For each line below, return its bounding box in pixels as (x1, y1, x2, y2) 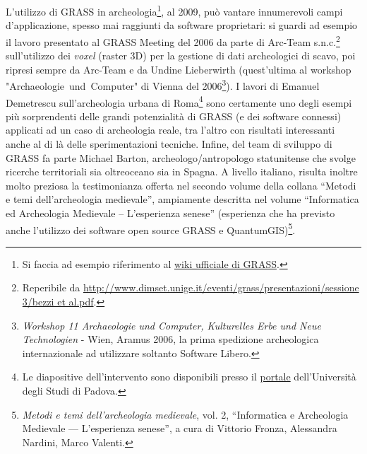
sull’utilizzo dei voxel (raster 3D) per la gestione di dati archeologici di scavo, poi (6, 48, 356, 63)
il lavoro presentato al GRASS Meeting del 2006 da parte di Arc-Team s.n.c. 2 (6, 32, 340, 49)
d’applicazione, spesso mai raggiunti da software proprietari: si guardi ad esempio (6, 18, 358, 33)
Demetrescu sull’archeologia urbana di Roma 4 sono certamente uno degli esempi (6, 93, 352, 110)
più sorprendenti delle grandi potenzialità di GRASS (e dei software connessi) (6, 108, 342, 123)
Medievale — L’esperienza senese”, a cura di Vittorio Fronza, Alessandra (22, 421, 337, 436)
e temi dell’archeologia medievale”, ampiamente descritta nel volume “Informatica (6, 192, 359, 206)
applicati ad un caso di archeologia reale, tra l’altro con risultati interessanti (6, 122, 335, 137)
